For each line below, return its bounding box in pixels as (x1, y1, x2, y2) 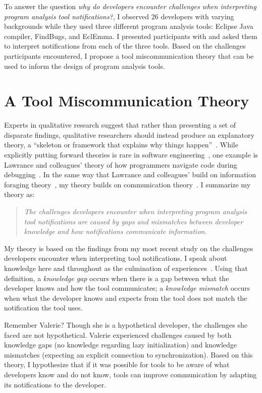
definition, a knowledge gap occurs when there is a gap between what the (4, 272, 229, 283)
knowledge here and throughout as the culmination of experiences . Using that (4, 263, 248, 273)
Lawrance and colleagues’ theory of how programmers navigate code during (4, 159, 237, 170)
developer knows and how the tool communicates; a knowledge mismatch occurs (4, 283, 250, 293)
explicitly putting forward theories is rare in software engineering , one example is (4, 149, 258, 160)
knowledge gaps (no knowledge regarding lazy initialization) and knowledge (4, 339, 237, 350)
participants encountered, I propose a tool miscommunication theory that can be (4, 50, 254, 61)
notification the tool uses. (4, 302, 83, 313)
